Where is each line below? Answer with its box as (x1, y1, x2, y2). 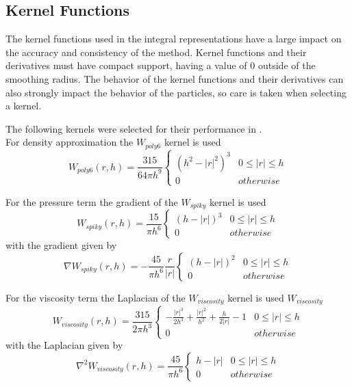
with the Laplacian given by (5, 338, 123, 352)
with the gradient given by (5, 238, 117, 252)
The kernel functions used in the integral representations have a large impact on (5, 31, 342, 46)
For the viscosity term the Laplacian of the (5, 290, 186, 304)
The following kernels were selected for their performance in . (5, 121, 262, 135)
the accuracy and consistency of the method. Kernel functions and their (5, 44, 307, 59)
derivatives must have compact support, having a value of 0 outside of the (5, 58, 316, 72)
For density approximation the (5, 135, 134, 149)
